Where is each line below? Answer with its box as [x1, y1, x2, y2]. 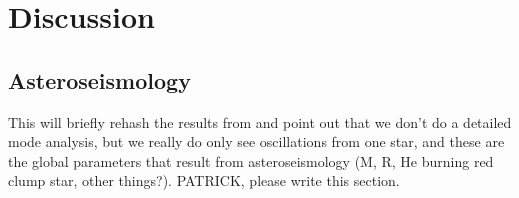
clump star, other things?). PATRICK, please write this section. [8, 170, 400, 191]
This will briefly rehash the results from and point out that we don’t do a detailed [8, 111, 512, 132]
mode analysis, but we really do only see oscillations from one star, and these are [8, 131, 505, 152]
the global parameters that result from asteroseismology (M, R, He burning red [8, 150, 494, 171]
